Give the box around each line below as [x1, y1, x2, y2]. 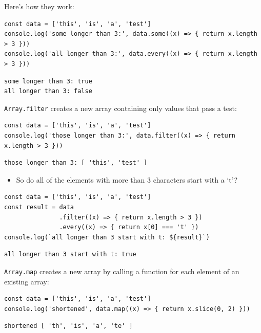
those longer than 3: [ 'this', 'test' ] [4, 159, 148, 167]
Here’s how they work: [4, 1, 74, 11]
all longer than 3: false [4, 87, 92, 95]
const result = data [4, 203, 74, 211]
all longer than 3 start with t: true [4, 251, 136, 258]
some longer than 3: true [4, 77, 92, 85]
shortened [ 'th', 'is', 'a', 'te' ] [4, 322, 133, 330]
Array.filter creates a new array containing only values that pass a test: [4, 102, 237, 113]
